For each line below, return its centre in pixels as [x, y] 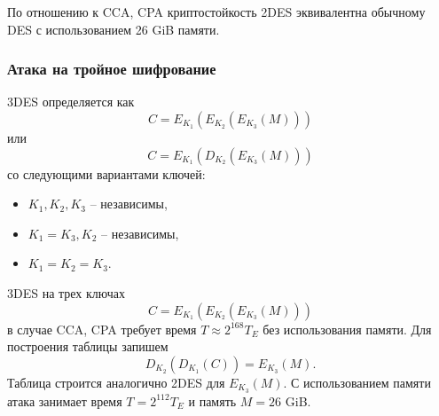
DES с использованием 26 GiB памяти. [114, 29]
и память [212, 400]
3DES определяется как [71, 102]
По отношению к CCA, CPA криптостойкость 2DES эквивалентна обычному [216, 12]
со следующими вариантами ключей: [106, 173]
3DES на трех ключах [66, 292]
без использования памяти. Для [347, 329]
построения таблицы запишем [88, 346]
